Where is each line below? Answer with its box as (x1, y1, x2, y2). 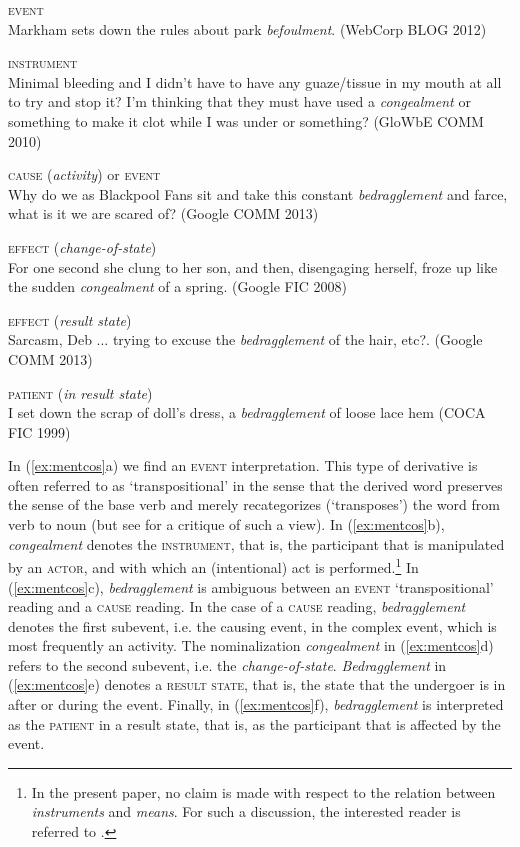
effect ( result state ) (8, 309, 132, 330)
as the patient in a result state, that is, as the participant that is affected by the (8, 713, 501, 734)
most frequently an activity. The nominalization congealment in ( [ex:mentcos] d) (8, 635, 494, 656)
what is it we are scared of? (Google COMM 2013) (8, 203, 319, 224)
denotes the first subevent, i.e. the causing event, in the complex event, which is (8, 615, 497, 636)
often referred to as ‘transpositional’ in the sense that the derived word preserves (8, 474, 503, 495)
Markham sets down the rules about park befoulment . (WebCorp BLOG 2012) (8, 18, 487, 39)
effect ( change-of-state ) (8, 236, 157, 257)
